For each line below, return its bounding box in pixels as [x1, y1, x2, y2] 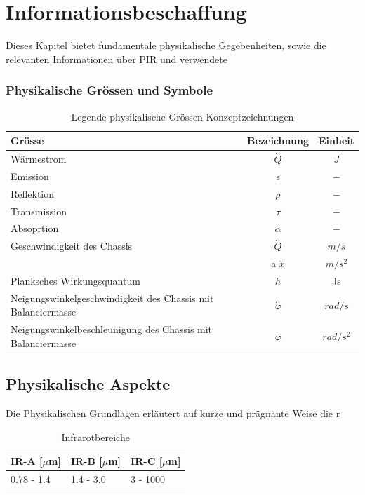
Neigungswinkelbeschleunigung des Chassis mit [11, 322, 213, 337]
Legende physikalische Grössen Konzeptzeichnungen [71, 109, 294, 123]
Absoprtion [11, 221, 59, 236]
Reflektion [11, 186, 55, 201]
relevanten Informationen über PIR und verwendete [6, 51, 227, 66]
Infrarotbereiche [61, 429, 130, 444]
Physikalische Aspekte [6, 373, 171, 395]
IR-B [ [70, 454, 102, 468]
